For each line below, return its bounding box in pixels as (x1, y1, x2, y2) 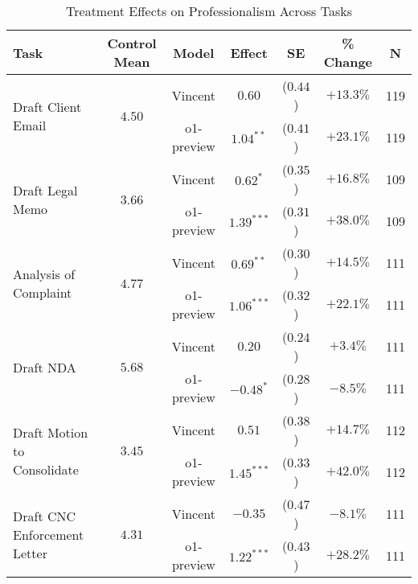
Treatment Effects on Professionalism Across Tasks (66, 2, 352, 20)
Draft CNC (13, 506, 76, 525)
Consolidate (13, 459, 79, 479)
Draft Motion (13, 422, 88, 442)
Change (323, 52, 373, 71)
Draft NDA (13, 357, 76, 376)
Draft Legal (13, 181, 78, 199)
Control (107, 34, 157, 52)
